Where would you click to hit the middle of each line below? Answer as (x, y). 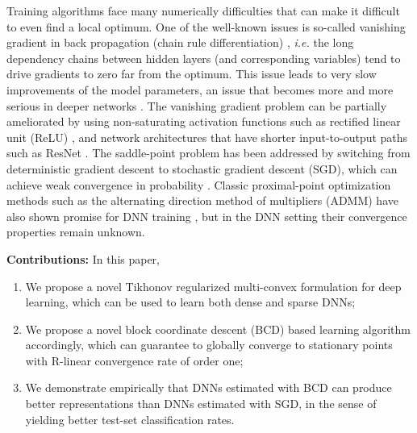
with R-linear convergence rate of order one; (134, 360)
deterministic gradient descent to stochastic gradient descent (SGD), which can (202, 168)
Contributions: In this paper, (83, 258)
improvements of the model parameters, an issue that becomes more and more (200, 89)
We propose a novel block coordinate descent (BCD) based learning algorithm (218, 329)
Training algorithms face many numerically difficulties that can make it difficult (203, 10)
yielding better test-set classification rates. (130, 419)
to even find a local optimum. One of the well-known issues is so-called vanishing (206, 26)
